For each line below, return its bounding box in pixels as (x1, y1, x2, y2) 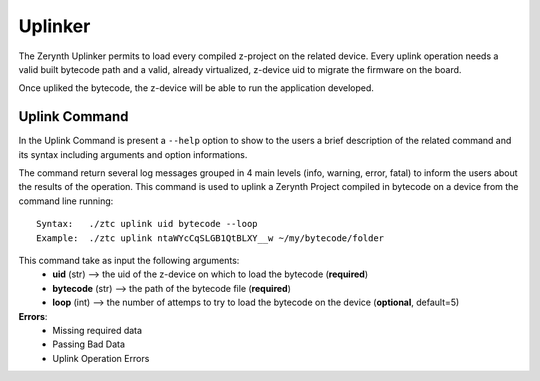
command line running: (18, 195, 114, 207)
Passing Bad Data (52, 338, 125, 350)
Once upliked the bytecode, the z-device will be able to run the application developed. (18, 82, 375, 94)
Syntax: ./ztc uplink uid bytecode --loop (36, 218, 259, 230)
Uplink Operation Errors (52, 352, 150, 364)
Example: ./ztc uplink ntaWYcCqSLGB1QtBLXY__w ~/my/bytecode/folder (36, 232, 385, 244)
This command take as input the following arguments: (18, 254, 240, 266)
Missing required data (52, 324, 143, 336)
